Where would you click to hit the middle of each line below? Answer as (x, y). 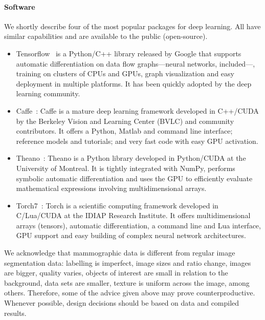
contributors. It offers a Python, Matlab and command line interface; (124, 131)
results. (15, 313)
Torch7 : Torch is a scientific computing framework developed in (117, 205)
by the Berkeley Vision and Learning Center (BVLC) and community (125, 121)
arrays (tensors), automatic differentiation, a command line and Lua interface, (138, 225)
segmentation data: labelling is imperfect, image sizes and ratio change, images (128, 262)
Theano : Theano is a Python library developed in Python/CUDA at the (131, 158)
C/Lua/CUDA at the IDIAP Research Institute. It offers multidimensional (133, 215)
